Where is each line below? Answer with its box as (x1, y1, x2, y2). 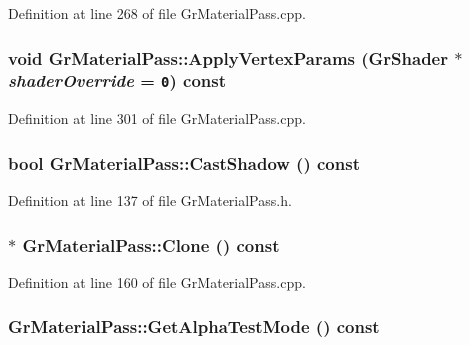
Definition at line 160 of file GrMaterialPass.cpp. (8, 271, 306, 292)
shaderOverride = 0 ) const (8, 68, 226, 93)
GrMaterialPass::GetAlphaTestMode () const (8, 314, 380, 339)
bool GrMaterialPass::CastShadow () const (8, 150, 360, 175)
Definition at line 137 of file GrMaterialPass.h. (8, 190, 292, 211)
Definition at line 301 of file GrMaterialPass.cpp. (8, 108, 306, 129)
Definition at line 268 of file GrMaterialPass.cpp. (8, 3, 306, 23)
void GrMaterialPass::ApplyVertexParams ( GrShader (8, 45, 448, 70)
